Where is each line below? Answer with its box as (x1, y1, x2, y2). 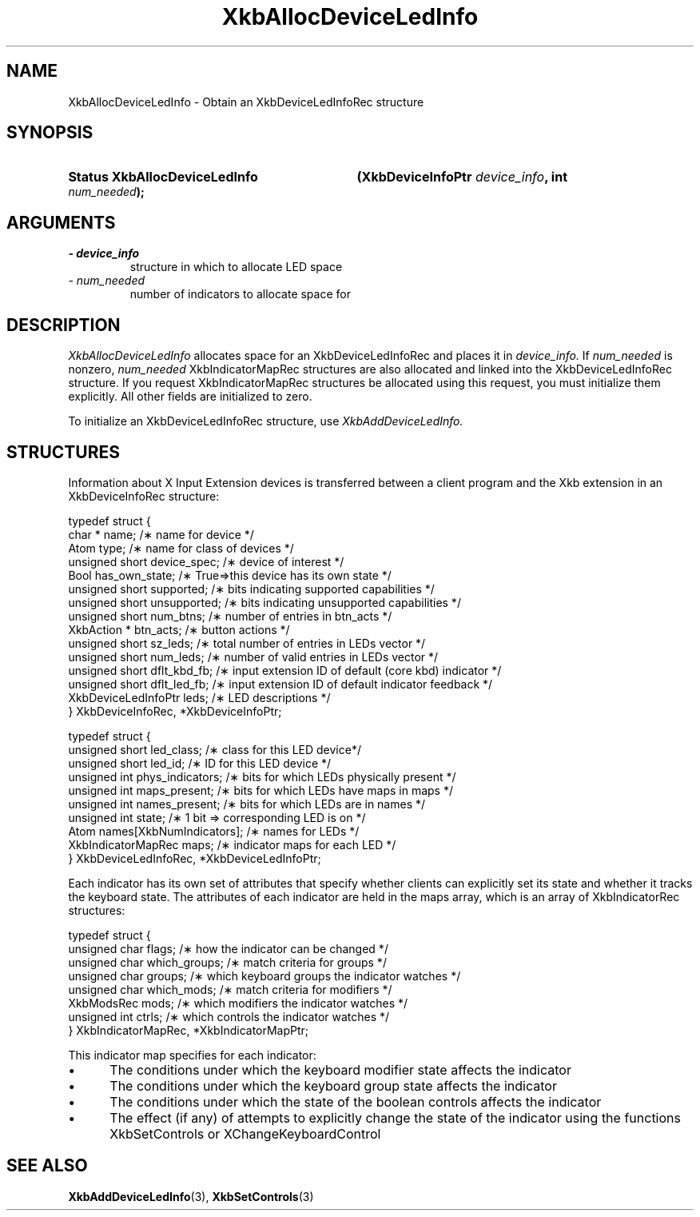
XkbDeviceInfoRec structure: (68, 489, 220, 503)
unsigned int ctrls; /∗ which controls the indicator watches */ (68, 1009, 390, 1023)
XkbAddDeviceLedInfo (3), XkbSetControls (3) (68, 1189, 314, 1203)
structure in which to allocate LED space (129, 260, 343, 274)
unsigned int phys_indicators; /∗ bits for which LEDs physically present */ (68, 769, 456, 784)
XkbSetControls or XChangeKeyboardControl (109, 1125, 381, 1142)
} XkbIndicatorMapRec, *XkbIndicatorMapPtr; (68, 1023, 309, 1037)
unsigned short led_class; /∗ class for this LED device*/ (68, 742, 361, 756)
